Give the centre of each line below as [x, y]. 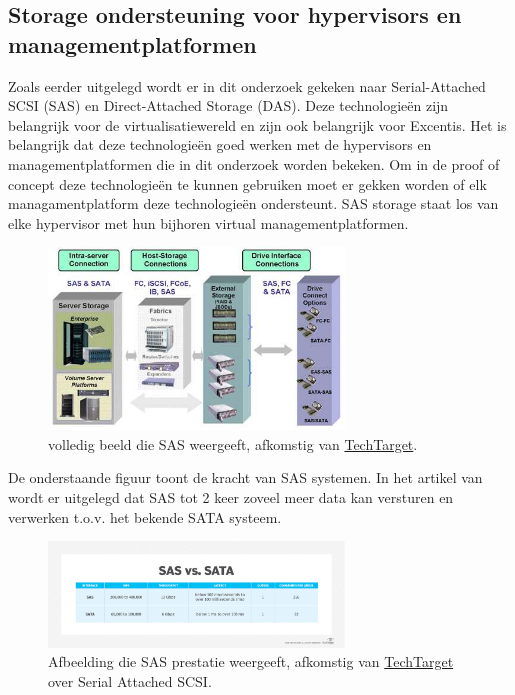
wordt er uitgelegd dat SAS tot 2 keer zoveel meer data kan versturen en [231, 496]
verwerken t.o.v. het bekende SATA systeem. [145, 516]
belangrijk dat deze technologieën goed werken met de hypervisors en [220, 144]
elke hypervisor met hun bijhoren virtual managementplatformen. [208, 222]
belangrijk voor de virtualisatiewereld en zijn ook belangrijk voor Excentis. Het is [257, 124]
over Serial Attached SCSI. [130, 680]
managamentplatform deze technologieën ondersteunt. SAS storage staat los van [253, 203]
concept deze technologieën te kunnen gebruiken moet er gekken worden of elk [247, 183]
